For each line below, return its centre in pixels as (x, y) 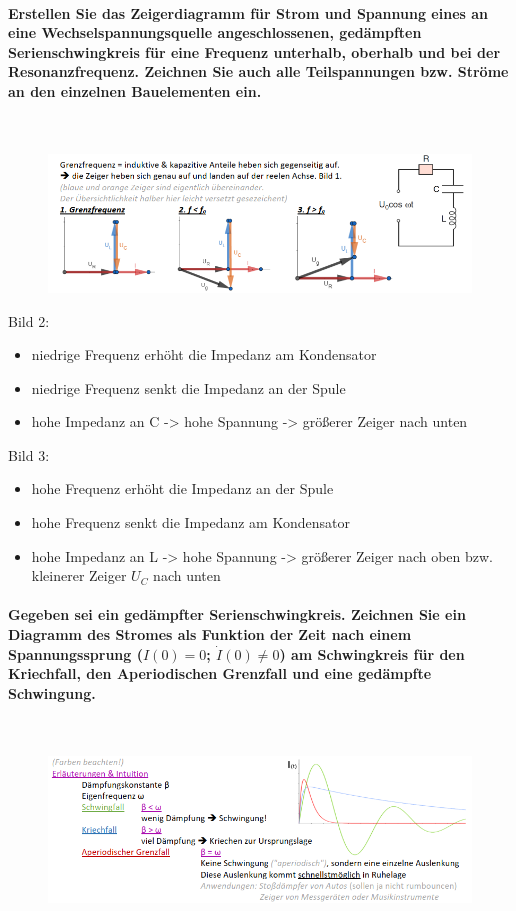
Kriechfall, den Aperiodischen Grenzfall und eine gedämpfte (220, 673)
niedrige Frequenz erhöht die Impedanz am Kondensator (204, 354)
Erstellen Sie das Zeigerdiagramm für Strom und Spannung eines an (248, 12)
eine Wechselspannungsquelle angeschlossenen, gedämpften (215, 32)
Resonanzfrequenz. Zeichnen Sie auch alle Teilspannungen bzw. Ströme (258, 71)
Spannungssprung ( (75, 653)
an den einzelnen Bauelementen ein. (135, 90)
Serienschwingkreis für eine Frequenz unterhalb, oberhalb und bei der (254, 51)
